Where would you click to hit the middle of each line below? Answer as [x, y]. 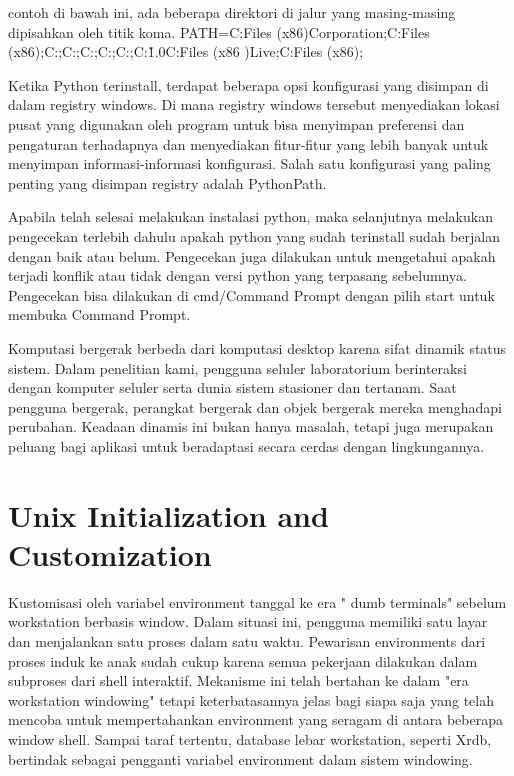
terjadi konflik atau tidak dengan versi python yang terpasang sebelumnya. [237, 275]
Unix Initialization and [168, 514]
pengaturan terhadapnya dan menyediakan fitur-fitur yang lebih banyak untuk [248, 143]
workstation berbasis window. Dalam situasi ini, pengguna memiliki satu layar [248, 621]
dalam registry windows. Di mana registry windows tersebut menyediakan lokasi [254, 104]
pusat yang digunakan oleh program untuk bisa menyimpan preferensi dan [236, 123]
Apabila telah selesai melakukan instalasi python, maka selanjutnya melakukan [250, 216]
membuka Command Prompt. [99, 314]
